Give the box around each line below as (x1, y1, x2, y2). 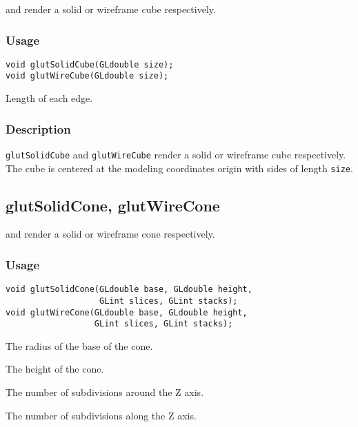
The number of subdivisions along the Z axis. (6, 408, 197, 422)
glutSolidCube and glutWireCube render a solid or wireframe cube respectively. (6, 147, 346, 161)
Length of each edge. (6, 91, 93, 105)
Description (6, 120, 71, 137)
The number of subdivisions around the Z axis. (6, 385, 204, 399)
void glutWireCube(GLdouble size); (6, 71, 169, 81)
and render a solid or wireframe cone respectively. (6, 227, 215, 241)
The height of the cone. (6, 362, 104, 376)
